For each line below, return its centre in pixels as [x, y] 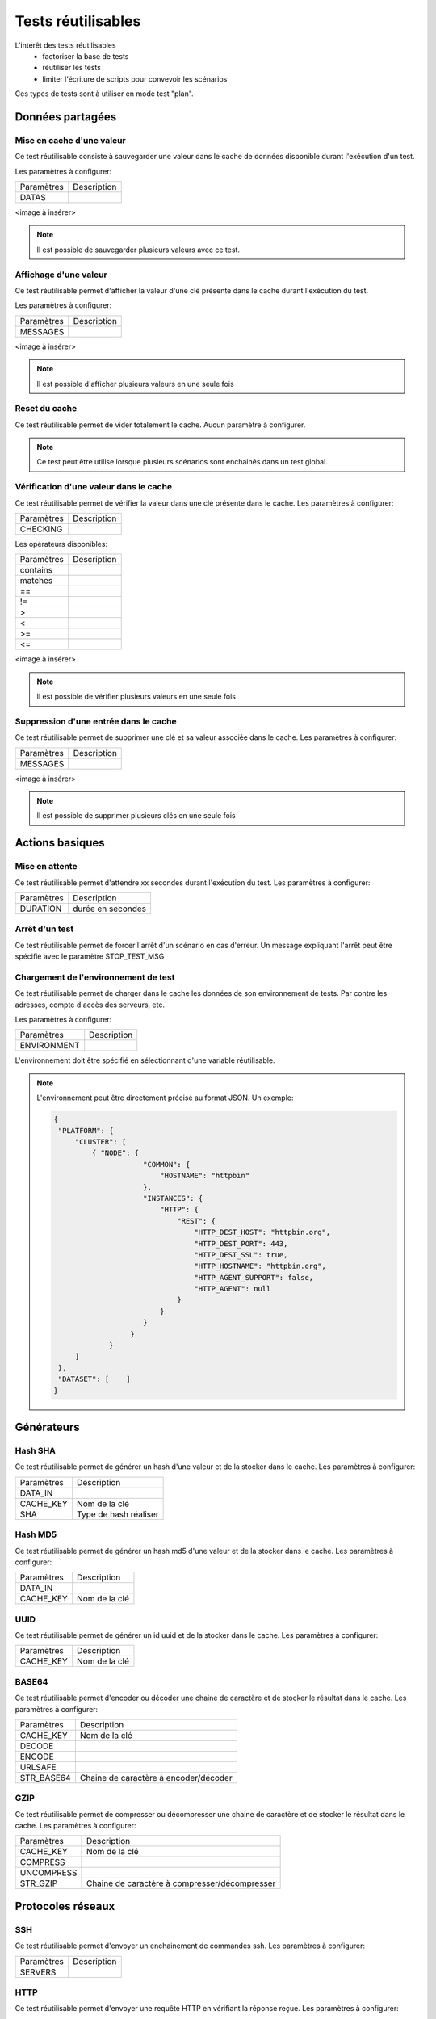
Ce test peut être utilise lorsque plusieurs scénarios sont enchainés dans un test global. [182, 462]
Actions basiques [60, 843]
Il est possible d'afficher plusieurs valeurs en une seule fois [135, 384]
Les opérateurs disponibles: [61, 544]
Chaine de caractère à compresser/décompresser [181, 1883]
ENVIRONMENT [50, 1046]
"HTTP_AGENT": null [233, 1289]
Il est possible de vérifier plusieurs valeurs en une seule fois [136, 697]
